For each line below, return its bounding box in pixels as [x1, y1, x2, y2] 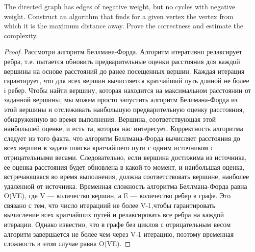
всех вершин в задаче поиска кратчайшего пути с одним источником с [4, 142, 214, 153]
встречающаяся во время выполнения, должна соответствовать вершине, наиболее [4, 171, 249, 182]
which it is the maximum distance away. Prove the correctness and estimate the [4, 21, 243, 31]
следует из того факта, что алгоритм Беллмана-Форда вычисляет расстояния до [4, 133, 240, 143]
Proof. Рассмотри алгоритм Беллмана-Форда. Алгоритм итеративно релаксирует [4, 46, 242, 57]
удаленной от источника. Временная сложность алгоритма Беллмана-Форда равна [4, 181, 247, 191]
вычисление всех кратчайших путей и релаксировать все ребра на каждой [4, 209, 224, 220]
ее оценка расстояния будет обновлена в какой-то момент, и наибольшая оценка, [4, 161, 245, 172]
